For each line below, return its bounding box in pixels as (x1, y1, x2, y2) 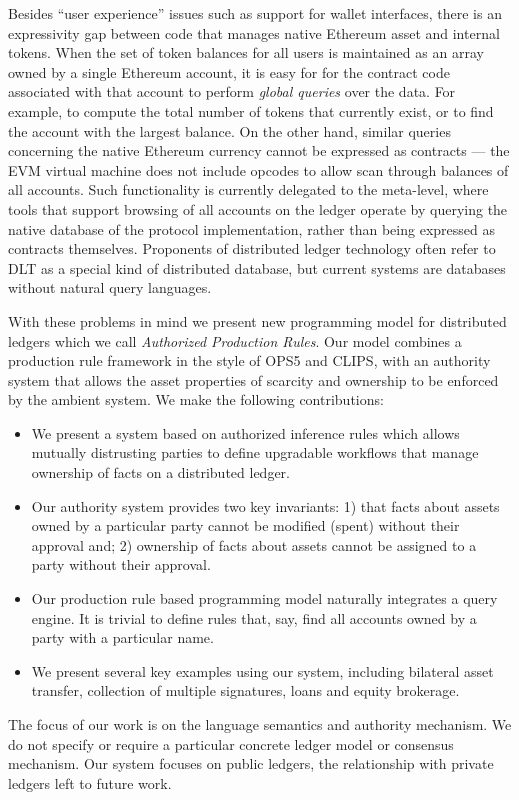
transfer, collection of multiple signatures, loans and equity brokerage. (31, 680, 460, 701)
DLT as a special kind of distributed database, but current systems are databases (8, 257, 506, 278)
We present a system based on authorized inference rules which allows (31, 422, 460, 443)
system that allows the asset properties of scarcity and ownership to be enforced (8, 369, 499, 390)
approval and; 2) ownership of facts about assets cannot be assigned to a (31, 534, 477, 555)
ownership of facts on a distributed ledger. (31, 462, 290, 483)
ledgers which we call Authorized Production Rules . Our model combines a (8, 330, 462, 351)
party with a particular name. (31, 627, 214, 648)
